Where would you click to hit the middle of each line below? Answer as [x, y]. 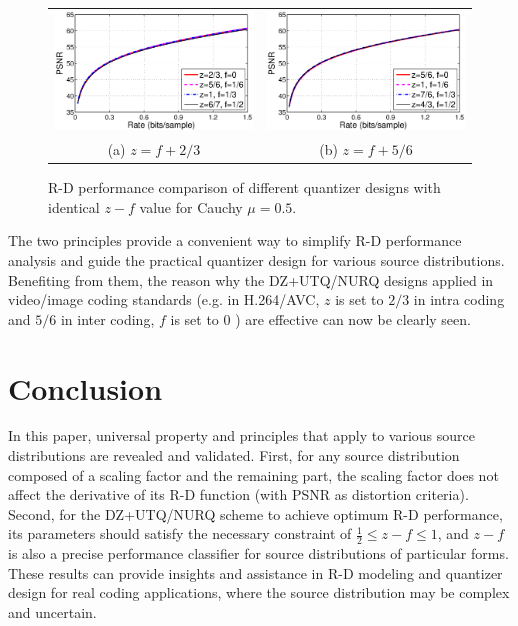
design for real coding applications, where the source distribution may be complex [259, 592]
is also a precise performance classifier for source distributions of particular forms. [258, 553]
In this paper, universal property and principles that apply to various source [241, 435]
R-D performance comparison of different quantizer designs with [244, 187]
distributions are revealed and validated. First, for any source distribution [234, 455]
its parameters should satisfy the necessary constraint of [180, 533]
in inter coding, [107, 318]
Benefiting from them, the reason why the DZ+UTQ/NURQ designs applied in [251, 279]
